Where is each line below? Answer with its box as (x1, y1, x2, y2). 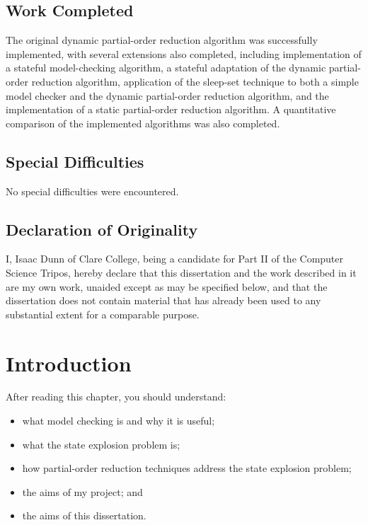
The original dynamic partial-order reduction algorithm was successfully (6, 33, 318, 47)
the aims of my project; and (22, 484, 143, 499)
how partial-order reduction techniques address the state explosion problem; (22, 461, 352, 475)
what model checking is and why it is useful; (22, 413, 215, 428)
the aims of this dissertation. (22, 508, 146, 523)
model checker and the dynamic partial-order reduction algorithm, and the (6, 88, 329, 103)
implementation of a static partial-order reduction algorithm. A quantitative (6, 102, 336, 117)
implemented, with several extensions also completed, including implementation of (6, 46, 362, 61)
